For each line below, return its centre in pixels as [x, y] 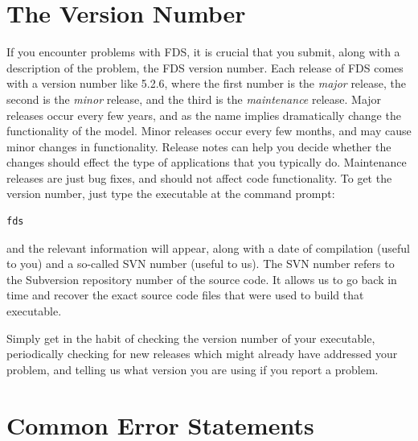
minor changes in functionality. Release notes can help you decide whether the [199, 146]
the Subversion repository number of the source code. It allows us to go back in [202, 279]
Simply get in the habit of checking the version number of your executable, [191, 338]
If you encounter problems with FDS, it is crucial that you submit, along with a [203, 52]
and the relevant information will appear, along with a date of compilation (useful [208, 247]
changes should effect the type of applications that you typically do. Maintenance [207, 162]
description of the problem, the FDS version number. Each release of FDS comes [205, 67]
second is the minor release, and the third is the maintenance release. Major [194, 99]
